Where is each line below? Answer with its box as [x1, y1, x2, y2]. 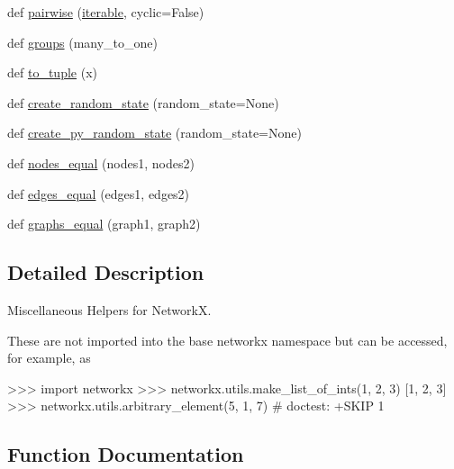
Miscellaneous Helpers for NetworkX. [7, 300, 212, 319]
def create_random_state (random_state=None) [7, 93, 279, 112]
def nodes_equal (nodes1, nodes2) [7, 153, 195, 172]
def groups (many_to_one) [7, 32, 158, 51]
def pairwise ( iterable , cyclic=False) [7, 3, 204, 21]
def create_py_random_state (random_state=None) [7, 123, 302, 142]
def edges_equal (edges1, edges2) [7, 184, 190, 203]
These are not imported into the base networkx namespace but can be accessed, [7, 330, 448, 349]
